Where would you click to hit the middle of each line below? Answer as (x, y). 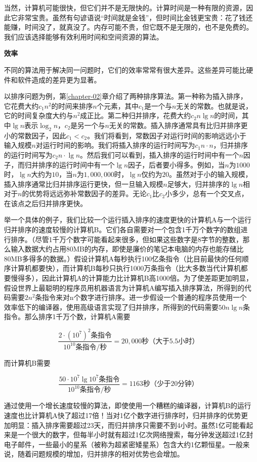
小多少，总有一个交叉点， (206, 193)
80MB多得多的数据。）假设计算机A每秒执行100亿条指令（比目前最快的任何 (123, 258)
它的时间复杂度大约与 (39, 115)
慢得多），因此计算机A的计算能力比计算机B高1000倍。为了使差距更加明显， (132, 278)
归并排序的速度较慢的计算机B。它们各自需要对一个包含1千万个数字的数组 (122, 230)
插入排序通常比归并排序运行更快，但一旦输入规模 (84, 184)
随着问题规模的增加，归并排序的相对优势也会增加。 (101, 454)
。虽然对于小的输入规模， (211, 174)
